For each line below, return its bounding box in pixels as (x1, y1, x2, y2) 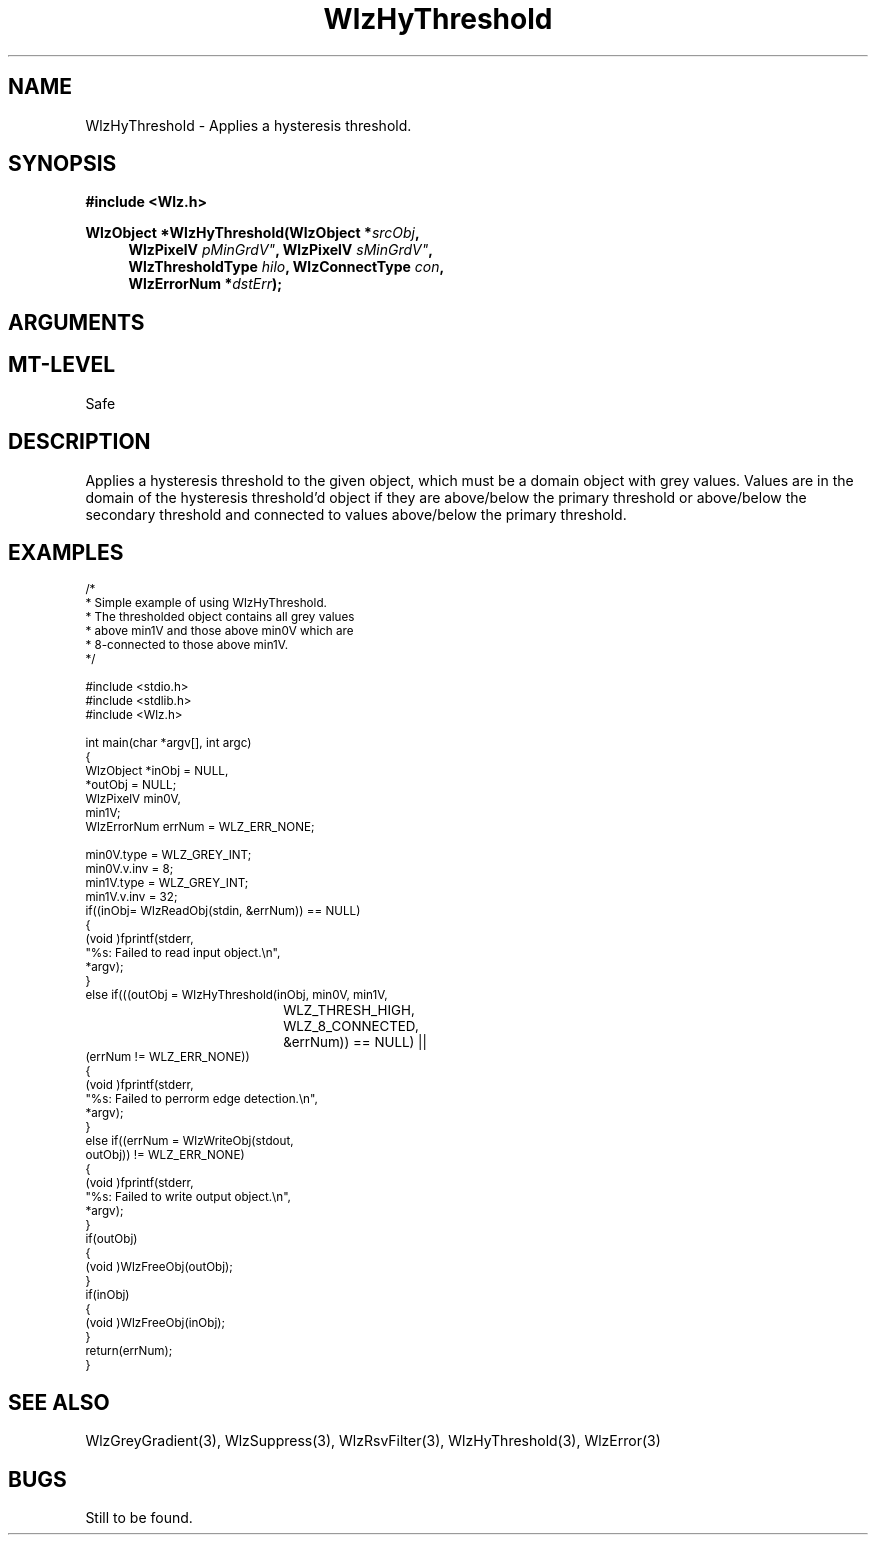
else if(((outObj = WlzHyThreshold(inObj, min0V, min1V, (85, 988, 388, 1003)
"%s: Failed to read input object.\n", (85, 946, 281, 961)
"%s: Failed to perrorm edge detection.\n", (85, 1092, 318, 1107)
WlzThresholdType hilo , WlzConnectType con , (128, 258, 445, 276)
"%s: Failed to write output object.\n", (85, 1190, 291, 1205)
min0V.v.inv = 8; (85, 862, 174, 877)
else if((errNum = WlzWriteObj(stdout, (85, 1134, 294, 1149)
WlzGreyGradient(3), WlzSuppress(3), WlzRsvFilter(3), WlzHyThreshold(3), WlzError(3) (85, 1432, 661, 1450)
